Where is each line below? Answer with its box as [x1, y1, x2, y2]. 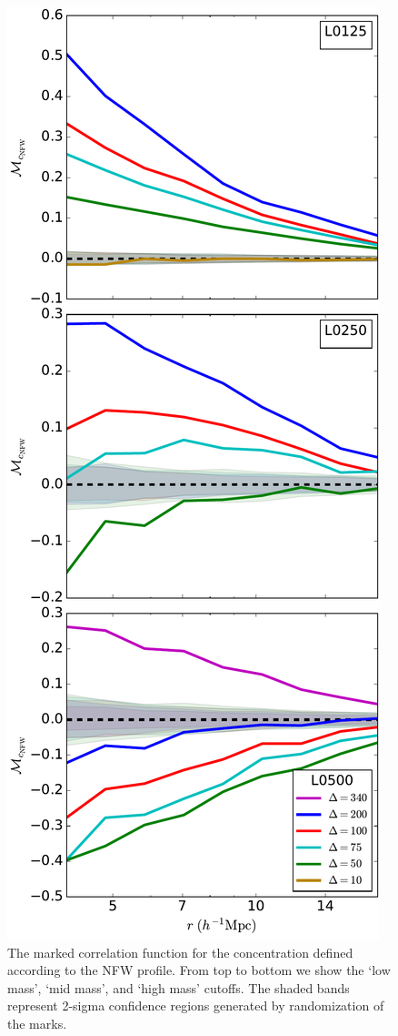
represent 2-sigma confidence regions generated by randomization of [7, 996, 384, 1015]
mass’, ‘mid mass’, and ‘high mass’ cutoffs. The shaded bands [7, 978, 350, 997]
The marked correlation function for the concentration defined [7, 942, 353, 961]
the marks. [7, 1013, 67, 1032]
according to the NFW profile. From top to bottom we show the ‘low [7, 960, 391, 980]
